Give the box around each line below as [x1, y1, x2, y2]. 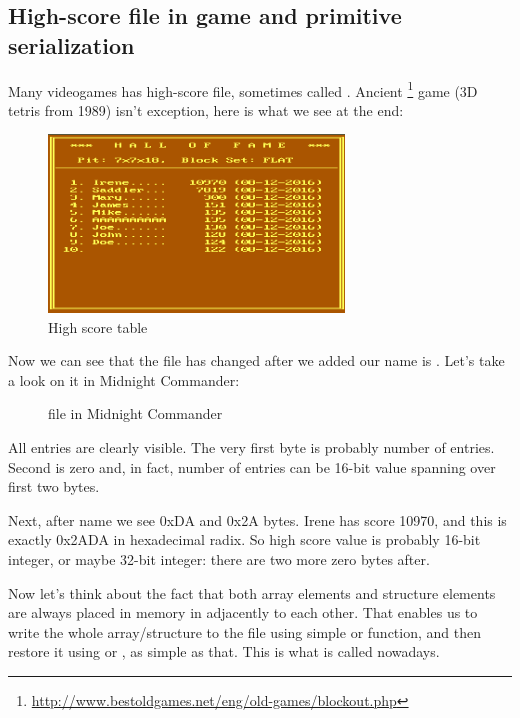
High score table [48, 316, 148, 337]
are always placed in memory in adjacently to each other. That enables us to [8, 602, 478, 623]
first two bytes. [8, 476, 100, 497]
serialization [8, 29, 135, 60]
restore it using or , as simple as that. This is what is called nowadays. [8, 641, 440, 662]
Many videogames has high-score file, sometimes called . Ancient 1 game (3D [8, 77, 478, 101]
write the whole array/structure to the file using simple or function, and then [8, 621, 481, 642]
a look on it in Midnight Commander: [8, 369, 240, 390]
